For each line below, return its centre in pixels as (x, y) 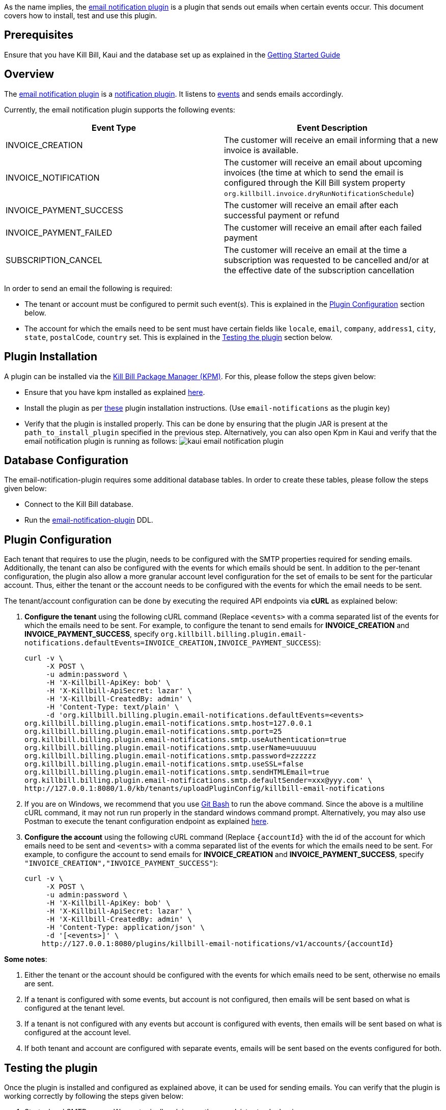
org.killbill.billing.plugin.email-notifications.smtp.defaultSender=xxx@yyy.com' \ (198, 780)
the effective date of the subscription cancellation (319, 270)
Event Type (114, 127)
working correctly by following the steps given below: (94, 1096)
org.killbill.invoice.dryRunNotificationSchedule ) (319, 193)
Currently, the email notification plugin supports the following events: (120, 109)
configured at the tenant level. (75, 1008)
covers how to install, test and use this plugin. (81, 16)
